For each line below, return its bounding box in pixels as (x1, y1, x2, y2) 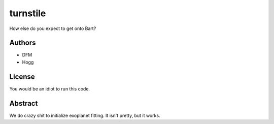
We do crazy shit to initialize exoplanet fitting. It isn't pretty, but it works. (9, 112, 160, 118)
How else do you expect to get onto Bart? (9, 25, 96, 32)
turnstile (9, 8, 46, 19)
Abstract (9, 99, 38, 108)
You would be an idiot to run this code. (9, 85, 90, 91)
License (9, 72, 35, 81)
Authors (9, 39, 36, 47)
